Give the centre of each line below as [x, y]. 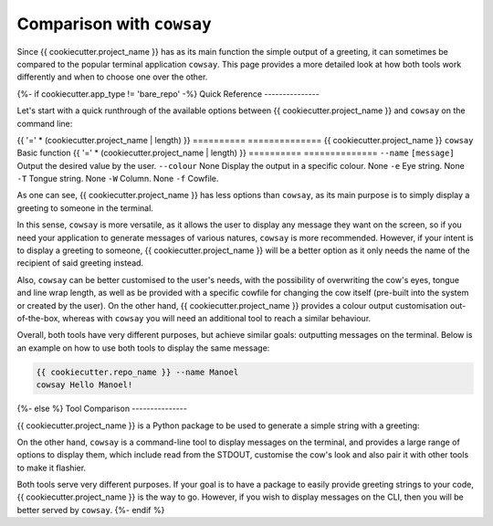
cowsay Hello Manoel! [84, 385]
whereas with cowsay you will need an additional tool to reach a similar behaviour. [217, 318]
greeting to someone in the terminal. [85, 208]
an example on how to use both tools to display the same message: [143, 348]
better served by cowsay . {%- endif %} [91, 510]
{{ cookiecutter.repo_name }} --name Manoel [137, 372]
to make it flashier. [52, 468]
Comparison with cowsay [114, 24]
